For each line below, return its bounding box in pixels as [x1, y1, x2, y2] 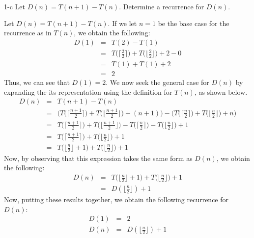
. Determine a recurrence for [119, 1, 204, 11]
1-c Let [4, 1, 25, 11]
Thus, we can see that [4, 77, 70, 87]
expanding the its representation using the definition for [4, 86, 172, 97]
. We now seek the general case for [106, 77, 209, 87]
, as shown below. [194, 86, 248, 97]
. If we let [108, 18, 137, 28]
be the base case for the [158, 18, 229, 28]
